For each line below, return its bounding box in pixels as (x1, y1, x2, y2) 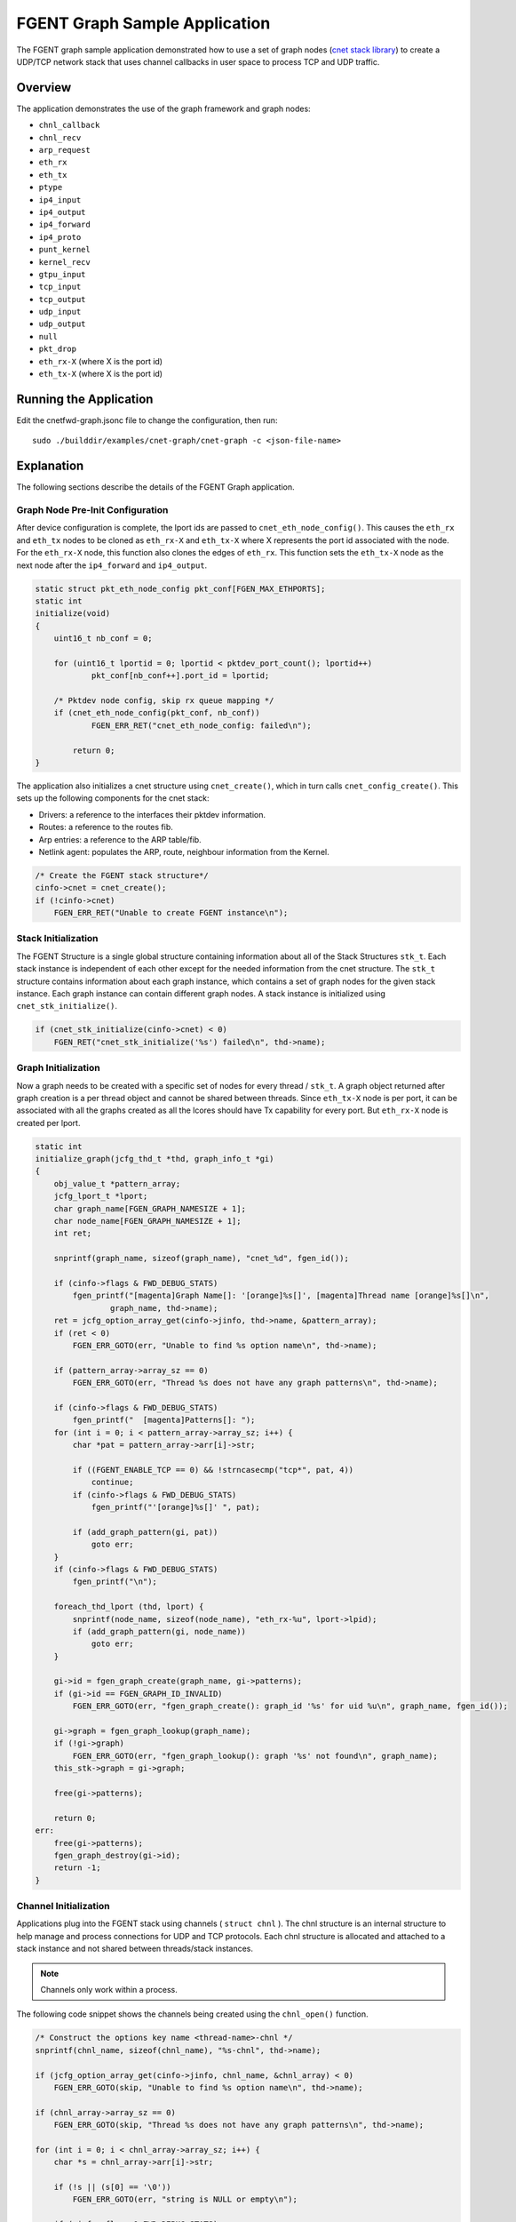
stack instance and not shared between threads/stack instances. (16, 1943, 253, 1954)
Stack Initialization (16, 932, 99, 945)
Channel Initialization (16, 1900, 110, 1913)
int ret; (53, 1228, 92, 1239)
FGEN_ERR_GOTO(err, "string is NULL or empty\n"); (72, 2194, 298, 2204)
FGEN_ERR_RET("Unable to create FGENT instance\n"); (53, 907, 289, 918)
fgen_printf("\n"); (72, 1577, 157, 1587)
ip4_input (38, 195, 82, 204)
